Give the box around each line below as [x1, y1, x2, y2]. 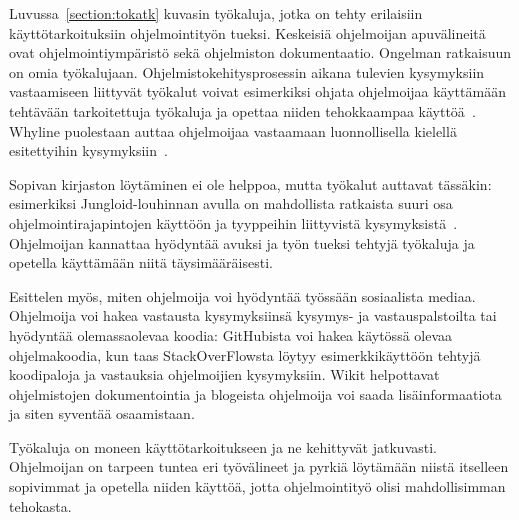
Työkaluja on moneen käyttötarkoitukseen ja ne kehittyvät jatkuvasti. [9, 436, 437, 457]
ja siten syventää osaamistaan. [9, 403, 195, 424]
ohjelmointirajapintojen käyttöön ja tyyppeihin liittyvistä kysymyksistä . [9, 212, 458, 233]
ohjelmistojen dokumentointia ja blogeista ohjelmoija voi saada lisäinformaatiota [9, 383, 502, 404]
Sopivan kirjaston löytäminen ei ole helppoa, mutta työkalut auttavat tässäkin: [9, 173, 492, 194]
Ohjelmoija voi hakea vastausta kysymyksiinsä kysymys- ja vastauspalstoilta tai [9, 305, 497, 326]
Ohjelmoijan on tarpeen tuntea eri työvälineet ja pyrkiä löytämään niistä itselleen [9, 456, 509, 477]
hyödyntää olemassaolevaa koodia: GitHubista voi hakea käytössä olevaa [9, 324, 453, 345]
